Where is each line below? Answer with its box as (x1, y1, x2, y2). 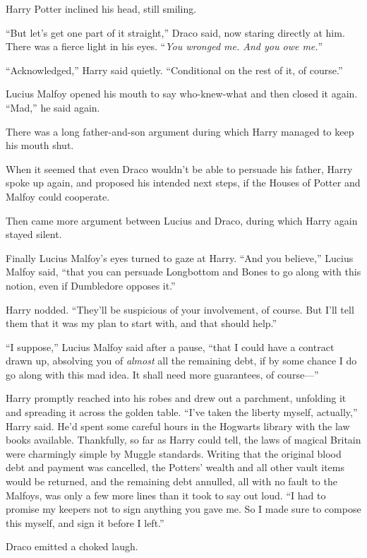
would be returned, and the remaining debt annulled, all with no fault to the (6, 474, 337, 489)
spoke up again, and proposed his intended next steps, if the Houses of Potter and (6, 175, 361, 190)
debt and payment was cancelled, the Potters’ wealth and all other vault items (6, 460, 344, 475)
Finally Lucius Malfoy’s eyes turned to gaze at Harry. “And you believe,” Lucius (6, 250, 354, 265)
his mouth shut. (6, 138, 74, 153)
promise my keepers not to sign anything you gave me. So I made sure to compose (6, 501, 361, 516)
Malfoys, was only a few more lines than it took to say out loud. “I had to (6, 487, 326, 502)
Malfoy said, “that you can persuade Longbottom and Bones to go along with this (6, 264, 361, 279)
